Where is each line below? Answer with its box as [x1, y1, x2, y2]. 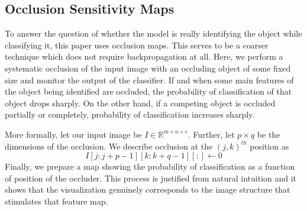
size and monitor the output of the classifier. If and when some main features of [5, 73, 294, 86]
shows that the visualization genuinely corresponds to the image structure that [5, 183, 290, 196]
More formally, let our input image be [5, 128, 142, 140]
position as [250, 139, 289, 152]
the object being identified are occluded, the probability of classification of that [5, 85, 292, 98]
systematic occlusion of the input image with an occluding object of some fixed [5, 61, 291, 74]
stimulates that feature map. [5, 194, 108, 207]
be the [257, 128, 280, 140]
